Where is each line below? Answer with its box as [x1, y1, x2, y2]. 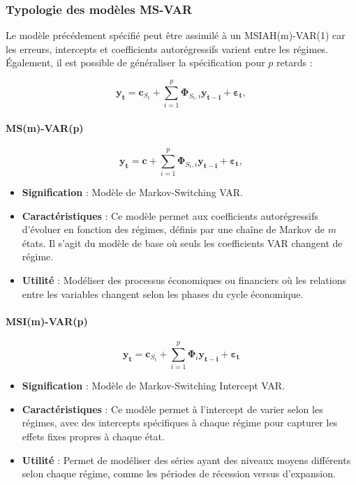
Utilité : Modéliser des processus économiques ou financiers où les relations [22, 273, 346, 288]
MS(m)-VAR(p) [6, 120, 84, 135]
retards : [276, 55, 313, 70]
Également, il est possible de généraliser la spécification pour [6, 55, 265, 70]
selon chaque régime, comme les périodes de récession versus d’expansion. [22, 466, 336, 481]
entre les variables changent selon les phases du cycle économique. [22, 286, 304, 301]
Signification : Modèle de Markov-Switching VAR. [22, 185, 244, 200]
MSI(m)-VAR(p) [6, 313, 88, 328]
